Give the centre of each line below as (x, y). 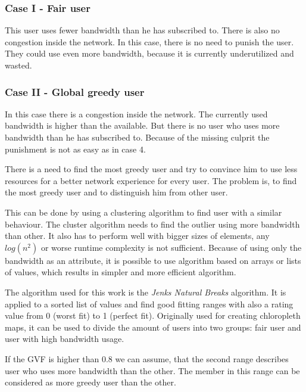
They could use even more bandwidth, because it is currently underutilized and (149, 53)
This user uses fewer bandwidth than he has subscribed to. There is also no (142, 30)
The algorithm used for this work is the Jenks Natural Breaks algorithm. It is (146, 292)
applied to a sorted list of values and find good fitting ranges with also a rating (149, 304)
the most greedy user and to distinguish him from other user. (116, 192)
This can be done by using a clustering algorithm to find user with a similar (143, 212)
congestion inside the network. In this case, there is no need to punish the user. (149, 41)
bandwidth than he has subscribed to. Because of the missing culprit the (137, 137)
